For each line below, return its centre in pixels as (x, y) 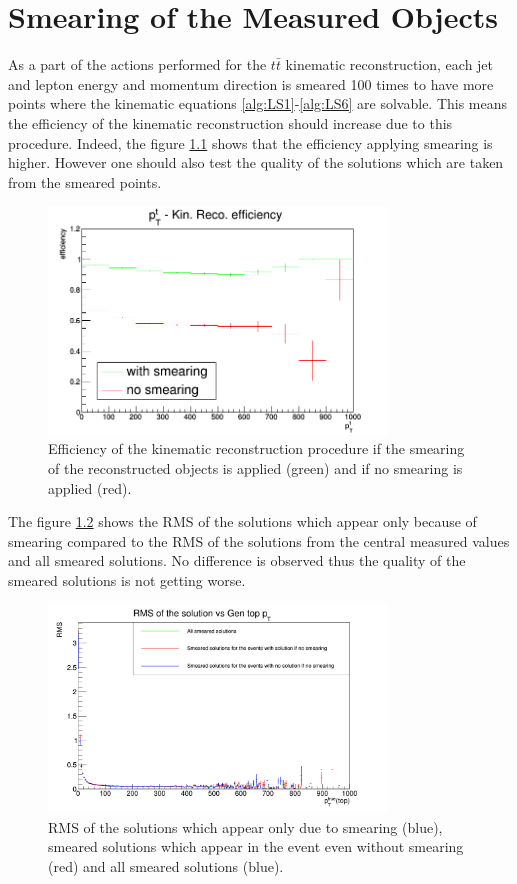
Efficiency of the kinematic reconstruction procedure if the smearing (256, 448)
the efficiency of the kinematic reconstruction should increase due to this (230, 122)
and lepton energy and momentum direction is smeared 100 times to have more (251, 83)
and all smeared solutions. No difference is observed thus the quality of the (237, 560)
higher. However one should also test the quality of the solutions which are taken (256, 162)
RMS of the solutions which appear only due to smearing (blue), (245, 826)
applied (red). (90, 487)
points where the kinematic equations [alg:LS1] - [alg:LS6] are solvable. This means (258, 103)
